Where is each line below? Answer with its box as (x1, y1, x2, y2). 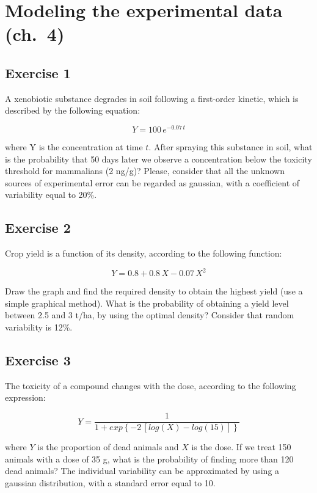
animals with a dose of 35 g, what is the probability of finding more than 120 (5, 452, 294, 465)
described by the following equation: (5, 104, 140, 117)
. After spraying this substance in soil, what (148, 141, 313, 153)
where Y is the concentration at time (5, 141, 143, 153)
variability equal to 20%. (5, 188, 97, 201)
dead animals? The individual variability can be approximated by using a (5, 464, 280, 477)
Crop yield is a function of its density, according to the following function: (5, 247, 282, 260)
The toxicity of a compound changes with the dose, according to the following (5, 379, 296, 392)
